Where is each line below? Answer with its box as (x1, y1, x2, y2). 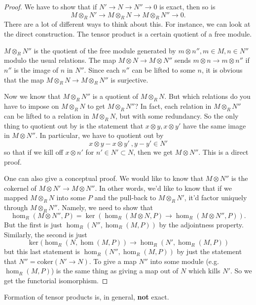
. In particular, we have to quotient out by (35, 130, 164, 140)
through (4, 202, 28, 213)
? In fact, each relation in (135, 101, 212, 111)
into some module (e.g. (150, 256, 219, 266)
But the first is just (4, 219, 62, 229)
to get (87, 101, 106, 111)
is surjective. (110, 74, 148, 85)
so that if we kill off (4, 146, 63, 157)
